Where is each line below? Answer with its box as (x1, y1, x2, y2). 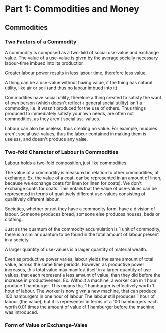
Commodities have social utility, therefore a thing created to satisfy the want (5, 94, 162, 100)
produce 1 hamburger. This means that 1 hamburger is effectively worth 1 (5, 283, 154, 289)
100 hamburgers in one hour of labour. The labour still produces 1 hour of (5, 293, 155, 299)
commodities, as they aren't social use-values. (5, 116, 101, 122)
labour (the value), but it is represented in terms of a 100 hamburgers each (5, 299, 158, 305)
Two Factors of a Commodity (5, 38, 77, 45)
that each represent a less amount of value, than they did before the (20, 272, 161, 278)
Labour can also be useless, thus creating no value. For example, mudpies (5, 125, 158, 131)
